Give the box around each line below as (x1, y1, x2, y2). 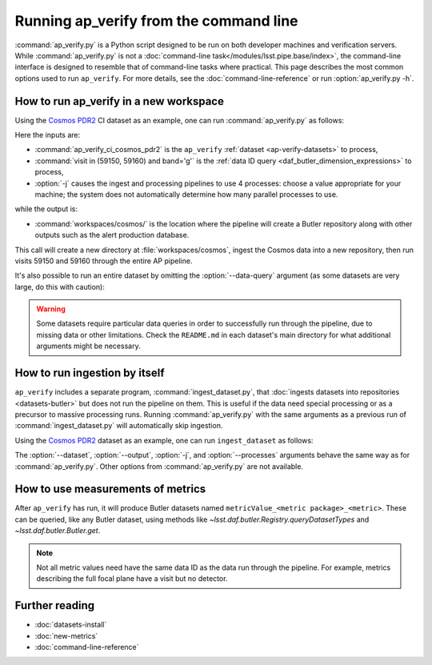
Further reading (14, 599, 95, 612)
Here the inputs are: (14, 130, 81, 140)
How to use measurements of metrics (14, 483, 206, 496)
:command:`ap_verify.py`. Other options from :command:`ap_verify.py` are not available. (14, 461, 304, 471)
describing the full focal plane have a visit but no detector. (36, 574, 228, 583)
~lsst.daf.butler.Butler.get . (14, 526, 101, 535)
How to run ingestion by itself (14, 367, 165, 380)
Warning (36, 304, 66, 314)
